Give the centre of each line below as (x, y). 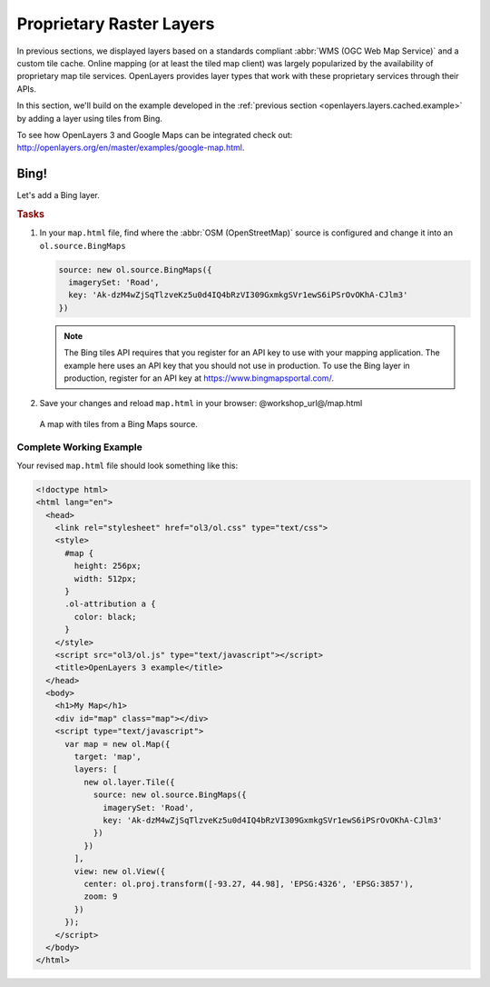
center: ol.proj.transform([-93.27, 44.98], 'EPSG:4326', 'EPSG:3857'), (249, 883)
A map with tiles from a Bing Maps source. (119, 424)
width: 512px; (105, 578)
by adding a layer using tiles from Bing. (90, 118)
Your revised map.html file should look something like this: (127, 465)
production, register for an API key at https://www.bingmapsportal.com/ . (199, 378)
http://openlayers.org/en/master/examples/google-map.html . (131, 148)
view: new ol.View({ (120, 871)
